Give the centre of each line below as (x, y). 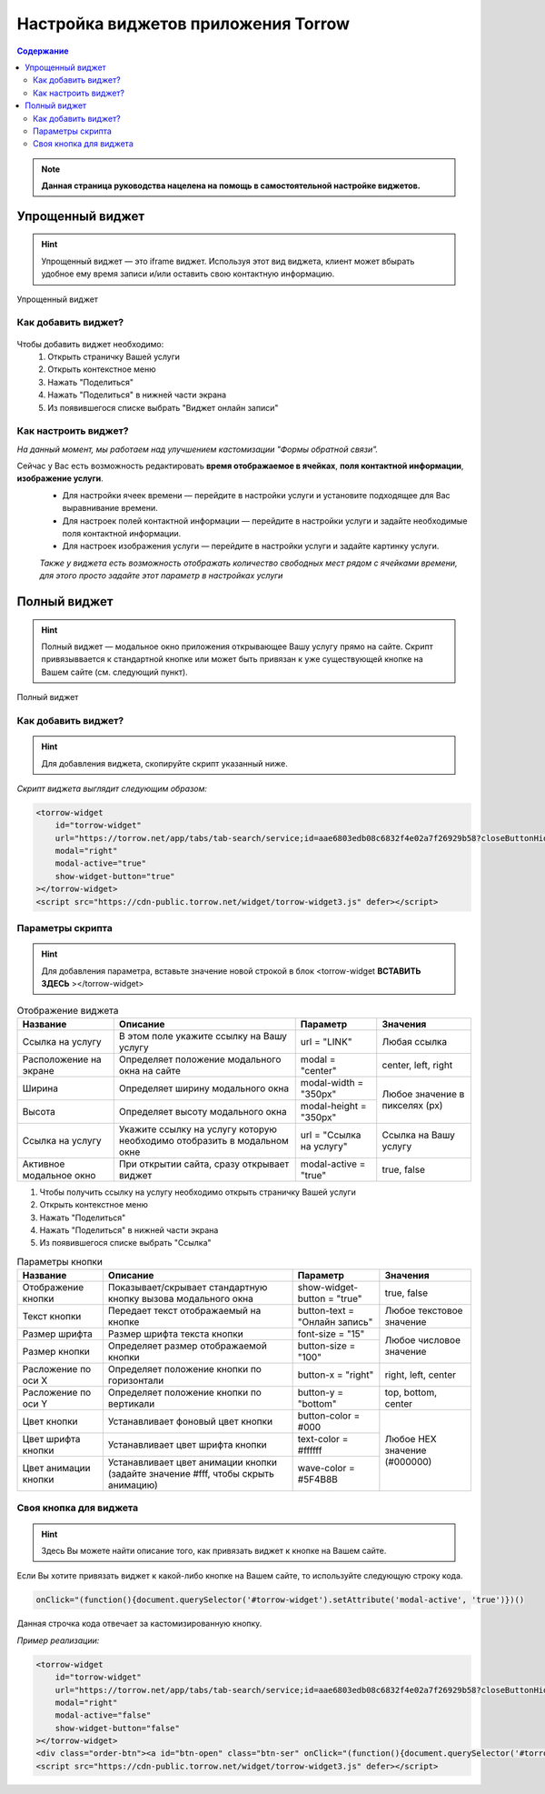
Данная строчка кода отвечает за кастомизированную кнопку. (139, 1624)
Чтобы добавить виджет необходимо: (90, 344)
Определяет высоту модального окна (203, 1111)
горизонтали (136, 1380)
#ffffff (310, 1450)
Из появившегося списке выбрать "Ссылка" (126, 1243)
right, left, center (420, 1375)
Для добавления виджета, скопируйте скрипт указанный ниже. (164, 763)
